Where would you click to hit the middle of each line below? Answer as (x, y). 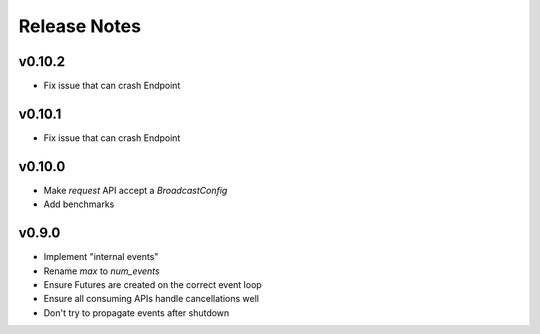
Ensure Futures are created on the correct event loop (152, 284)
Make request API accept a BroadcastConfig (135, 190)
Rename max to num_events (101, 271)
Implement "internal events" (101, 257)
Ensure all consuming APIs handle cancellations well (151, 299)
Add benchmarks (79, 204)
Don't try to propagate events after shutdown (136, 312)
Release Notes (80, 26)
